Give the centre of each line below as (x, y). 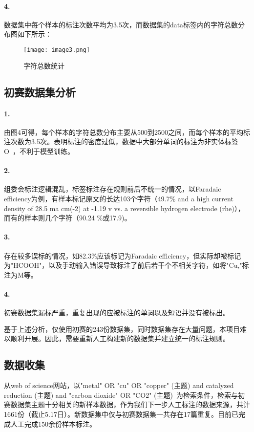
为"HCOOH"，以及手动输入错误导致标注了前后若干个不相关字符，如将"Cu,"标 (127, 265)
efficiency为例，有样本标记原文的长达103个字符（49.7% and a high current (119, 198)
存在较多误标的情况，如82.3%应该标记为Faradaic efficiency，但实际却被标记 (123, 255)
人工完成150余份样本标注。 (53, 423)
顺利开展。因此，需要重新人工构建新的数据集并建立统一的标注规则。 (120, 338)
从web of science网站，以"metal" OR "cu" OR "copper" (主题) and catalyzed (119, 385)
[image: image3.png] (57, 50)
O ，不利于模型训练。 (39, 151)
